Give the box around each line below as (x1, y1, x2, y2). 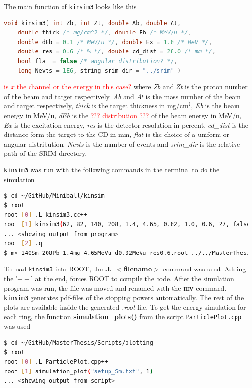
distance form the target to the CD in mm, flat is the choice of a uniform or (4, 129, 230, 139)
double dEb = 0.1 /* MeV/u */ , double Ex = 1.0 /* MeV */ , (17, 38, 212, 46)
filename (123, 264, 152, 274)
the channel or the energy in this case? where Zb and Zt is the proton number (16, 82, 248, 92)
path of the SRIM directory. (4, 148, 87, 158)
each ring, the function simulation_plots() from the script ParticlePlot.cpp (4, 311, 242, 321)
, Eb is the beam (191, 101, 240, 111)
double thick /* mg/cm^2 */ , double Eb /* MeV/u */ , (17, 29, 191, 36)
